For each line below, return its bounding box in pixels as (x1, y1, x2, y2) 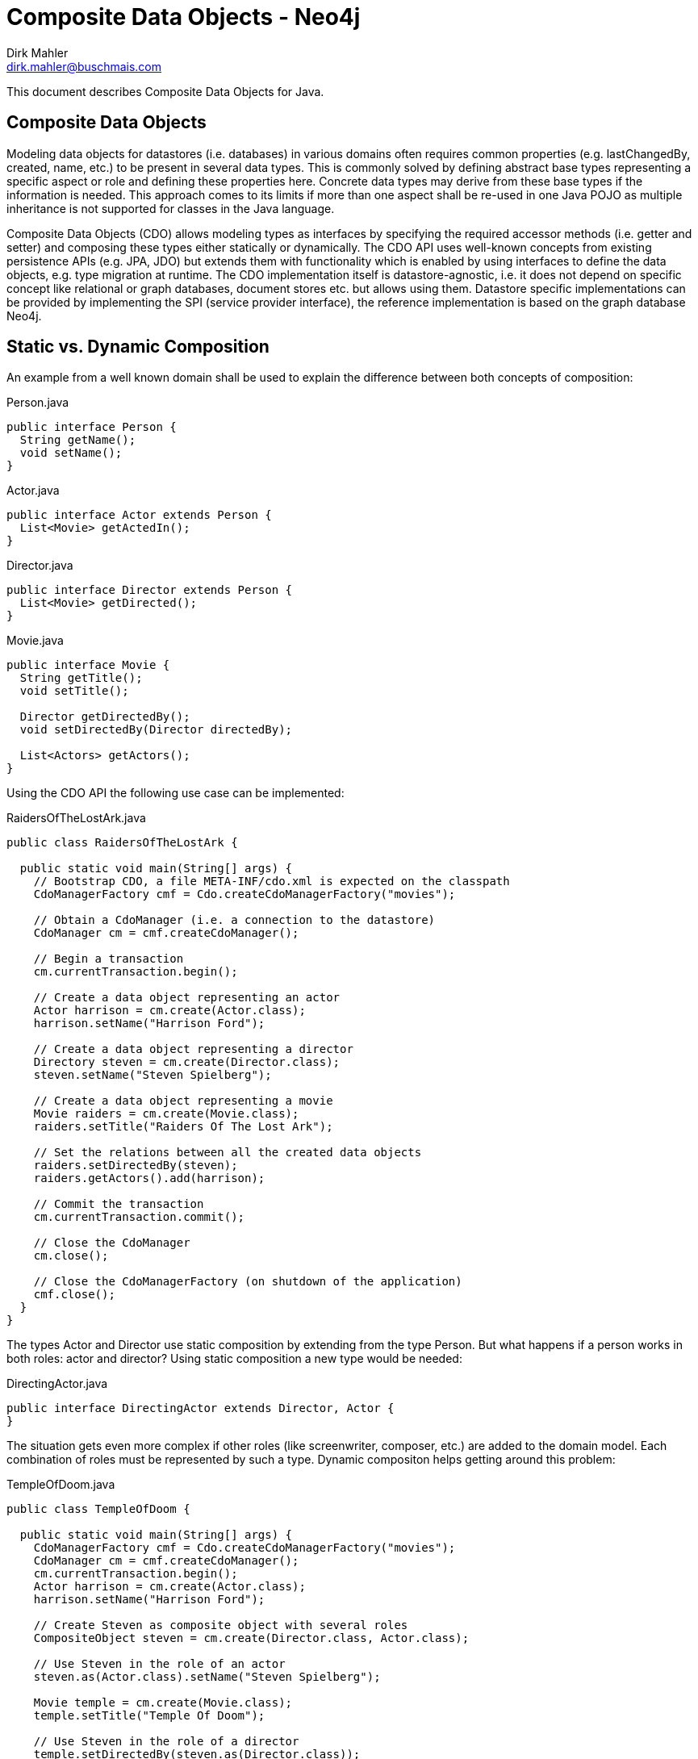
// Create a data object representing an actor (33, 991, 341, 1005)
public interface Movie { (6, 658, 170, 672)
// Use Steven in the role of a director (33, 1735, 299, 1749)
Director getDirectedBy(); (19, 710, 190, 724)
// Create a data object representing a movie (33, 1094, 333, 1108)
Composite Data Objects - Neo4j (6, 3, 361, 31)
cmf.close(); (33, 1288, 115, 1301)
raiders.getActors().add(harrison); (33, 1172, 265, 1185)
